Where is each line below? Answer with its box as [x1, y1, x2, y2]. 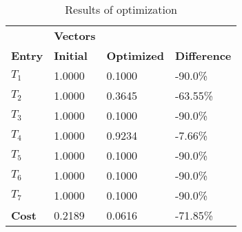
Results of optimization [65, 1, 177, 17]
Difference [175, 48, 232, 63]
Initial [54, 48, 88, 63]
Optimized [106, 48, 165, 63]
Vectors [54, 28, 96, 43]
